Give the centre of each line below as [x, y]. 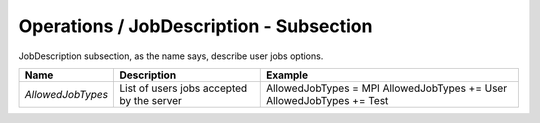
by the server [150, 100]
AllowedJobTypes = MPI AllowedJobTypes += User [386, 88]
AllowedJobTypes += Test [327, 100]
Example [287, 75]
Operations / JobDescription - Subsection [195, 26]
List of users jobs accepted [183, 88]
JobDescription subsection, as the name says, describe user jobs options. [171, 56]
